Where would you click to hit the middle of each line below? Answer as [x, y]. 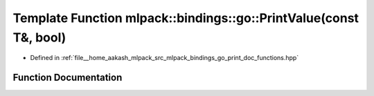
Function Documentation [68, 78]
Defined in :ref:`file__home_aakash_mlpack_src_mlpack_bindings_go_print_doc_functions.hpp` [164, 58]
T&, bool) [39, 37]
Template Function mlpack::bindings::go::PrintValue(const [186, 18]
